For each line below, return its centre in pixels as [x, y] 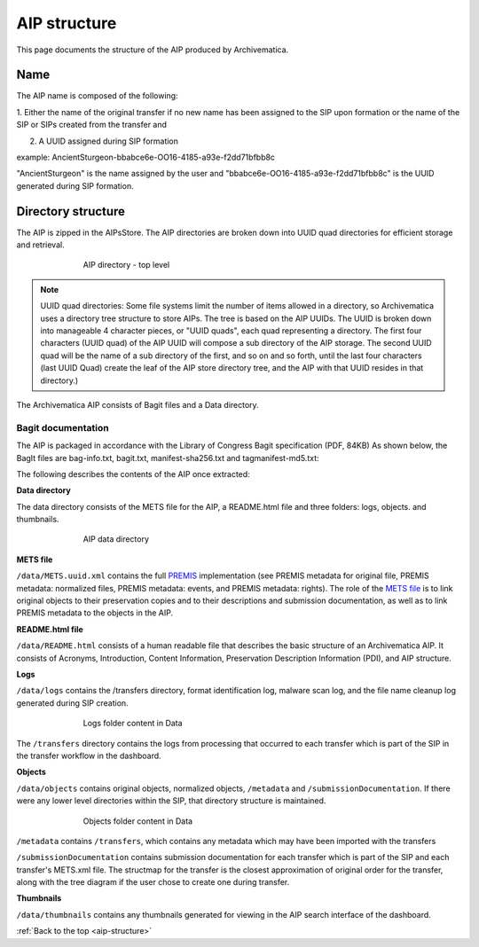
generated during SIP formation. [75, 185]
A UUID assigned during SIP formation [109, 141]
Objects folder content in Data [138, 821]
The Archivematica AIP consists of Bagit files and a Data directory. [137, 405]
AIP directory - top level [126, 265]
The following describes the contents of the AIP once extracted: [133, 473]
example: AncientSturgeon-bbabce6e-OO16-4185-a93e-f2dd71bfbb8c [145, 157]
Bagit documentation [63, 427]
